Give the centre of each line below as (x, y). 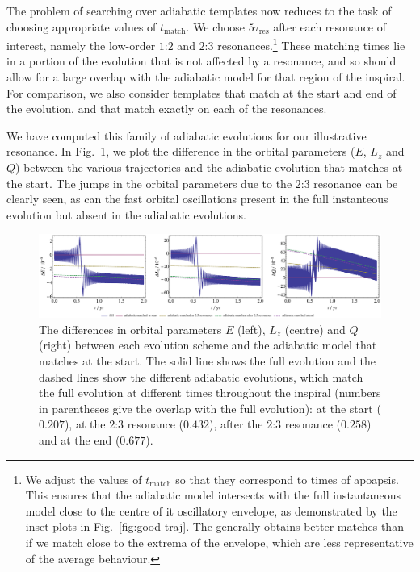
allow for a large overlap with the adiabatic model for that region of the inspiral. (206, 77)
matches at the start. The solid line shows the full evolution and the (207, 361)
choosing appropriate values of (82, 26)
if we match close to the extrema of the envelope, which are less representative (219, 543)
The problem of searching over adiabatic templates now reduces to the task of (199, 10)
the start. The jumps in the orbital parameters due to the (149, 183)
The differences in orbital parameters (130, 329)
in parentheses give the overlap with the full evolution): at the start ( (210, 408)
